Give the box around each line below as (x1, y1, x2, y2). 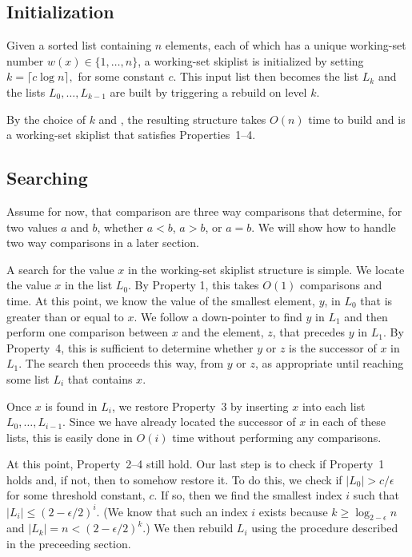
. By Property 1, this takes (128, 277, 259, 293)
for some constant (78, 68, 165, 85)
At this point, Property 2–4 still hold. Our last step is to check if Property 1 (6, 456, 385, 472)
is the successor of (289, 339, 377, 356)
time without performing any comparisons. (172, 428, 382, 445)
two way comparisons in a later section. (6, 234, 199, 251)
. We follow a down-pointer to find (134, 308, 302, 324)
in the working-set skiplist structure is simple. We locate (128, 261, 405, 277)
